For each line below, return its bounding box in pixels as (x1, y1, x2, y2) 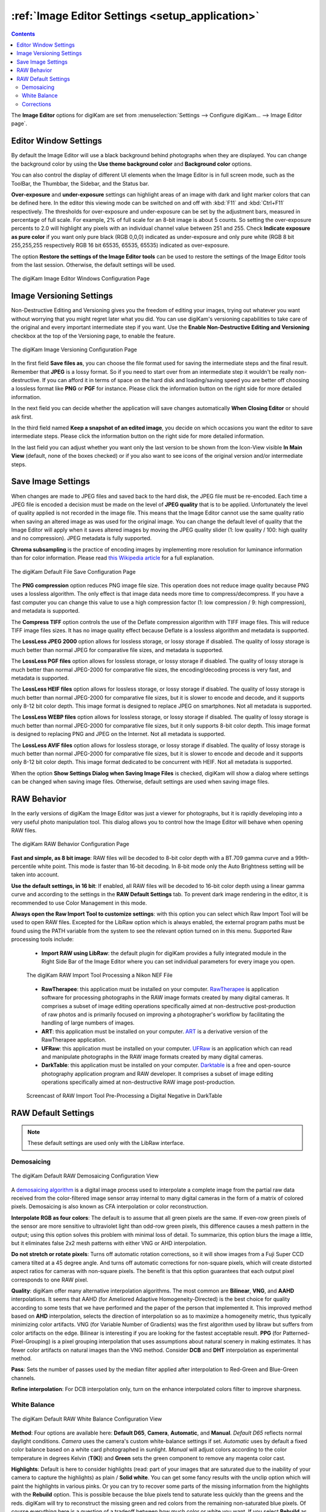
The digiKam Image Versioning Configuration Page (11, 345, 137, 353)
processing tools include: (11, 936, 74, 943)
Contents (11, 30, 36, 37)
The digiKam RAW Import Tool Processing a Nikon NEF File (26, 971, 173, 979)
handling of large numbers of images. (41, 1019, 135, 1026)
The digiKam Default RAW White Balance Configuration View (11, 1415, 162, 1422)
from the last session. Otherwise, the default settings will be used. (11, 261, 176, 269)
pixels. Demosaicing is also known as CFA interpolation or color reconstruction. (11, 1203, 208, 1210)
